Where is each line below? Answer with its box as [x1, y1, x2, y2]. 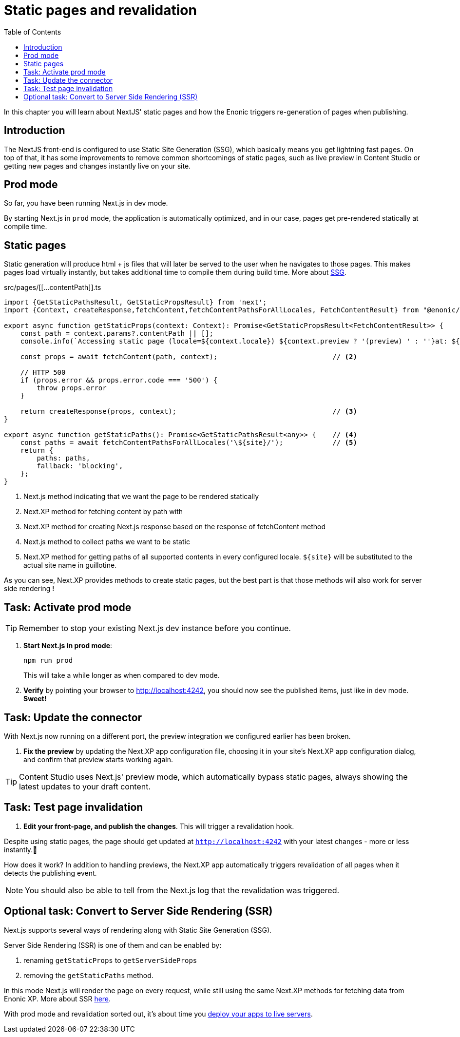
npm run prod [23, 656, 73, 665]
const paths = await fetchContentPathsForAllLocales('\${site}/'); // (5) [20, 439, 357, 447]
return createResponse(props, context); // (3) [20, 407, 357, 416]
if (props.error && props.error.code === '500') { [20, 376, 218, 384]
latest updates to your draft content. [19, 781, 151, 791]
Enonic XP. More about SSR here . [4, 994, 111, 1003]
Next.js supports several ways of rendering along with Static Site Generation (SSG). [4, 925, 272, 934]
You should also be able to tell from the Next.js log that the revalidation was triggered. [25, 885, 340, 895]
